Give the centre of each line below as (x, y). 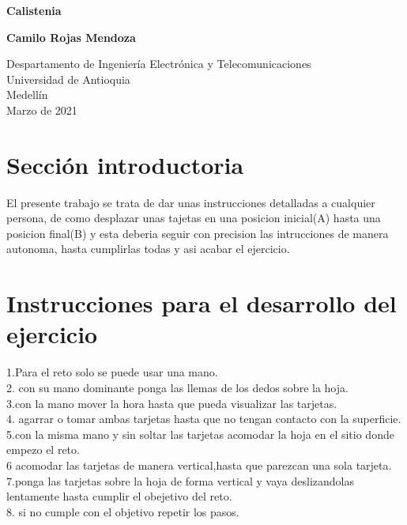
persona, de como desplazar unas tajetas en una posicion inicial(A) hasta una (194, 218)
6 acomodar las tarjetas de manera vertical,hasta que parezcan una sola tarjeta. (199, 465)
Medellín (27, 94)
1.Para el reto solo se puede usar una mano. (112, 372)
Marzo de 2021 (42, 110)
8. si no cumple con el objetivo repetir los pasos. (123, 511)
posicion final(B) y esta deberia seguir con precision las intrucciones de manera (198, 233)
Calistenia (34, 10)
